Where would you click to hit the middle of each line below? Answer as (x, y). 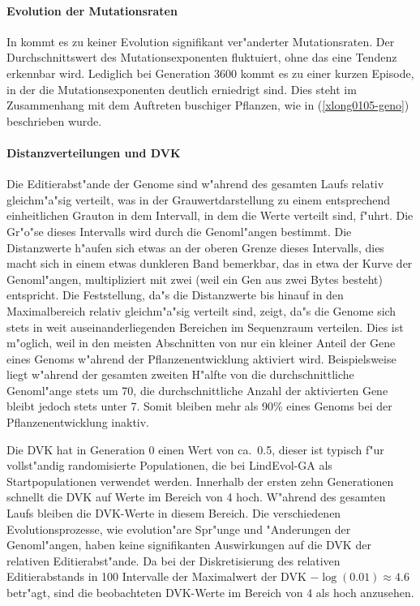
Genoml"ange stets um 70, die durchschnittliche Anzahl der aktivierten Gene (197, 390)
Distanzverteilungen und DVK (94, 152)
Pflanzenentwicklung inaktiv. (78, 422)
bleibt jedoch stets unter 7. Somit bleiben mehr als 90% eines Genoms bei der (199, 406)
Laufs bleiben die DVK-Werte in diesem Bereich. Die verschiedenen (174, 513)
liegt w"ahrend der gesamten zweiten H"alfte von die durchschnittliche (180, 374)
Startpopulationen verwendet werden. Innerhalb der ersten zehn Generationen (200, 481)
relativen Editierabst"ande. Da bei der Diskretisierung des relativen (174, 560)
